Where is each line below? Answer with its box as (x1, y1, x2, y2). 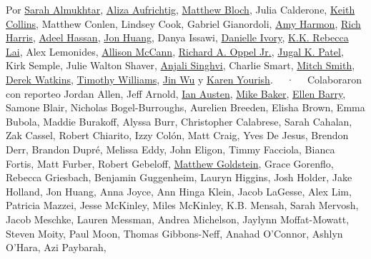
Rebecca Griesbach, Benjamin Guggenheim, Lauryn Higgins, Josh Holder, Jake (6, 170, 352, 185)
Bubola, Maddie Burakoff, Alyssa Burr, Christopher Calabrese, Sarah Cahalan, (6, 113, 352, 128)
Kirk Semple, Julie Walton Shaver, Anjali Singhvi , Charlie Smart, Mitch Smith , (6, 58, 355, 73)
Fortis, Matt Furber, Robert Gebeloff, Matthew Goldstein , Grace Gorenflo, (6, 156, 334, 171)
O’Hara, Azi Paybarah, (6, 240, 107, 255)
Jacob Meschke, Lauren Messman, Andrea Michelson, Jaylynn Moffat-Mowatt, (6, 211, 350, 226)
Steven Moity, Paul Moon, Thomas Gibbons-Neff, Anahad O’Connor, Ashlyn (6, 225, 343, 240)
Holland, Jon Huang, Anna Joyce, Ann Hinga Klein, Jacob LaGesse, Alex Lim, (6, 183, 352, 198)
